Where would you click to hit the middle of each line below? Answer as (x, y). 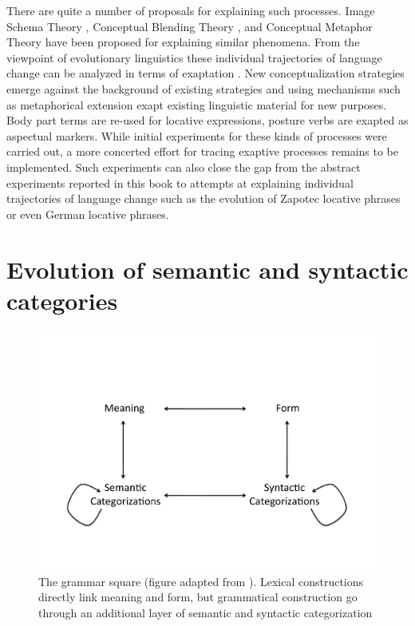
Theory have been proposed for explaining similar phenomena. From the (183, 42)
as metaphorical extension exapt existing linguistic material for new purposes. (197, 104)
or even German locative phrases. (88, 214)
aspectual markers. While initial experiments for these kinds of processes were (197, 135)
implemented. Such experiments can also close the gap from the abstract (184, 166)
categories (62, 300)
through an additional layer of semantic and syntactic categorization (206, 613)
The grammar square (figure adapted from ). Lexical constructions (201, 581)
